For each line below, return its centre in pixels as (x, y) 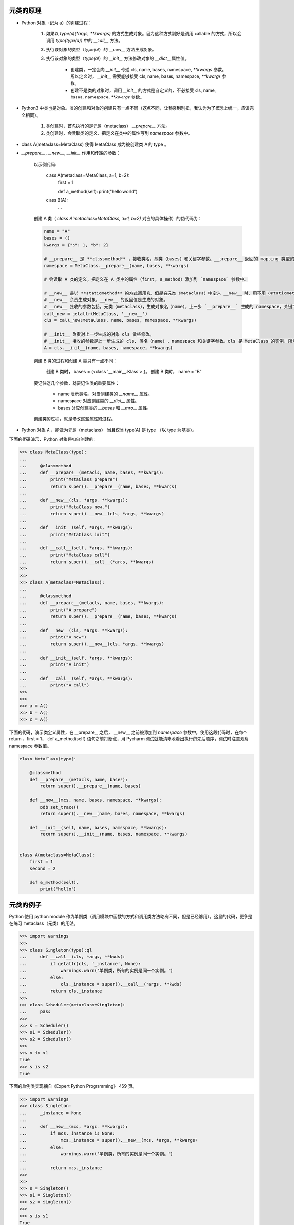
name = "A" (57, 231)
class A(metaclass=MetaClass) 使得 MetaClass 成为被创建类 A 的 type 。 (95, 144)
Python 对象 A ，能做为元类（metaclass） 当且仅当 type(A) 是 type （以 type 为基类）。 (109, 430)
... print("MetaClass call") (65, 555)
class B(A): (57, 200)
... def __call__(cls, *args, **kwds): (73, 957)
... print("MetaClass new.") (65, 507)
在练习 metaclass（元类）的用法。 (44, 923)
